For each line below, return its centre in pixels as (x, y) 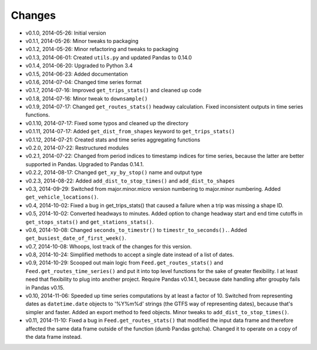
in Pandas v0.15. (45, 287)
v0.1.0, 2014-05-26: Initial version (66, 33)
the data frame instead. (54, 337)
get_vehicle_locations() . (62, 197)
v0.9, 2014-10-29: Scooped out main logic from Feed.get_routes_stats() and (124, 263)
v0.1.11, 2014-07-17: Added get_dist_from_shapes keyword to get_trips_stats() (130, 132)
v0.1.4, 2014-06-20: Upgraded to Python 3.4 (79, 66)
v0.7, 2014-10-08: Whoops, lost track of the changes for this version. (109, 246)
